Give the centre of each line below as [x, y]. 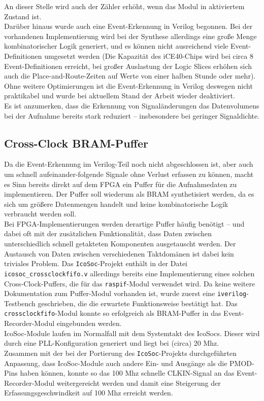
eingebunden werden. [89, 323]
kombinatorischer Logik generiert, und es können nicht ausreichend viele [116, 46]
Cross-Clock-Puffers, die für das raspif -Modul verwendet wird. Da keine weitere [130, 283]
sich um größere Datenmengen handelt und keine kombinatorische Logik [116, 204]
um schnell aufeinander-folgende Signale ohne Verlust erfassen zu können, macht [129, 174]
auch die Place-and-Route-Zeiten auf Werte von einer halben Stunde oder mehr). [130, 76]
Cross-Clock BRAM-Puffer [76, 143]
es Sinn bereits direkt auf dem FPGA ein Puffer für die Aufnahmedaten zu [121, 184]
